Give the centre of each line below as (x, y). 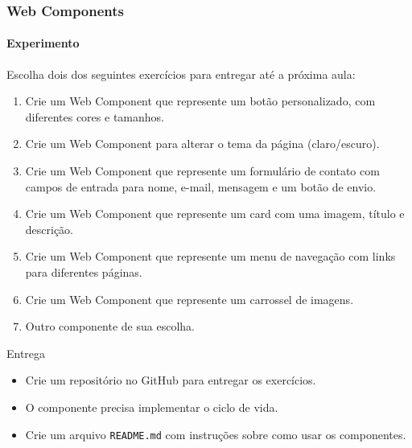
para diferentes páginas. (84, 271)
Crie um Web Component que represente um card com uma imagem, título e (215, 214)
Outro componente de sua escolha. (110, 326)
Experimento (43, 43)
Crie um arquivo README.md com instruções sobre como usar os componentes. (216, 434)
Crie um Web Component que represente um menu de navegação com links (210, 256)
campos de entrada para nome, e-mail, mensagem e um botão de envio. (201, 186)
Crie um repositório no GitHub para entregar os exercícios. (171, 380)
